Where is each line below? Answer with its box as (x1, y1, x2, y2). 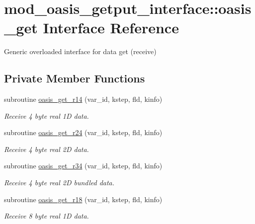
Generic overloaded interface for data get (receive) (4, 46, 157, 57)
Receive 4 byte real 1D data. (4, 110, 89, 121)
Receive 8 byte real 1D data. (4, 211, 89, 221)
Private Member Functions (4, 71, 145, 86)
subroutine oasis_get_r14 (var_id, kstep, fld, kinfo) (4, 94, 163, 104)
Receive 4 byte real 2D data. (4, 144, 89, 154)
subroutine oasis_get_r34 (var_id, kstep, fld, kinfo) (4, 160, 163, 171)
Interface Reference (43, 17, 179, 38)
